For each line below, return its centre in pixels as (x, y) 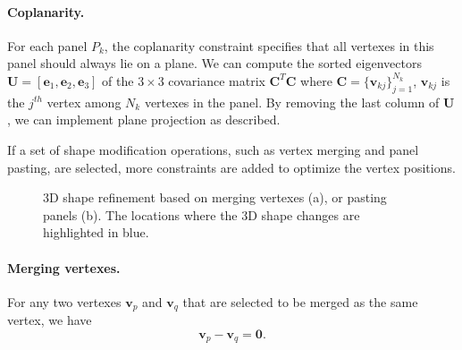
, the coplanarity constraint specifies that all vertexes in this (269, 45)
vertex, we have (50, 320)
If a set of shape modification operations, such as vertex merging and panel (213, 149)
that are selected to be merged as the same (300, 301)
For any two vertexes (64, 301)
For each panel (47, 45)
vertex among (84, 102)
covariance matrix (217, 80)
